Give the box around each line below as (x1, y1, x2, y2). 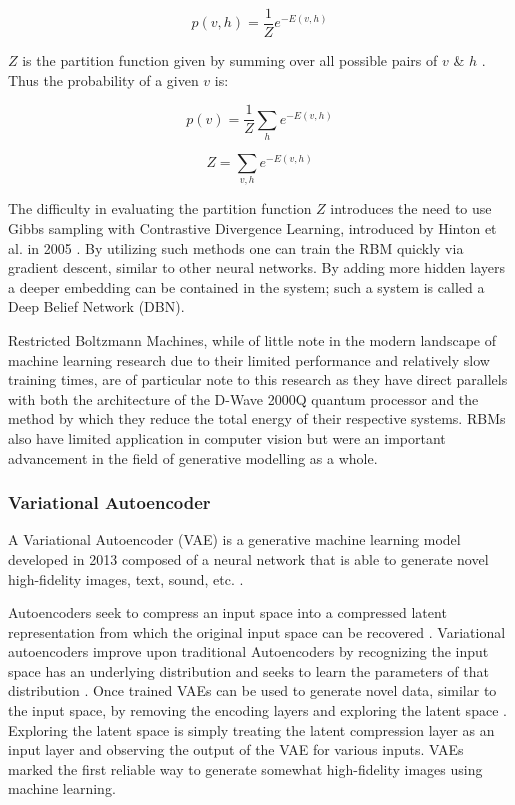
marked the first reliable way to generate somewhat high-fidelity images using (8, 758, 483, 779)
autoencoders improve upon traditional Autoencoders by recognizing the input (8, 641, 489, 662)
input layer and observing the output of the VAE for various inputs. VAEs (8, 739, 464, 760)
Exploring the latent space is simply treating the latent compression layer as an (8, 719, 495, 740)
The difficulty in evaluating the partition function (8, 198, 312, 219)
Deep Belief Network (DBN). (8, 296, 185, 317)
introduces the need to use (330, 198, 492, 219)
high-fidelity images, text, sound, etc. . (8, 568, 244, 589)
